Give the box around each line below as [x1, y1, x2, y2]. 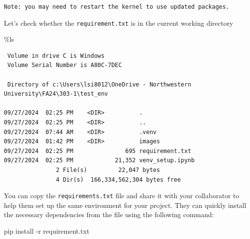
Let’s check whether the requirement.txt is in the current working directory [4, 17, 234, 28]
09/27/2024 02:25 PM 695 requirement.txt [4, 147, 191, 154]
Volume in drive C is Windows [7, 52, 105, 59]
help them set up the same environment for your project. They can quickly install [4, 200, 247, 210]
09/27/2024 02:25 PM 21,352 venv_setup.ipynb [4, 157, 195, 164]
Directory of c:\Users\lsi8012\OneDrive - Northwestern [7, 81, 191, 88]
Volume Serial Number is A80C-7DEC [7, 62, 122, 69]
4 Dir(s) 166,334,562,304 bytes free [56, 176, 181, 183]
